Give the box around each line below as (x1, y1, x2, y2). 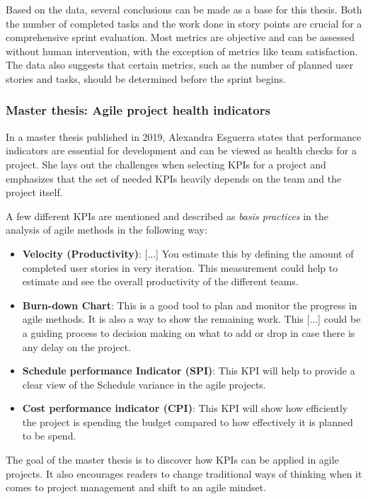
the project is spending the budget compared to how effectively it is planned (22, 414, 353, 429)
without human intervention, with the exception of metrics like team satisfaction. (6, 43, 358, 58)
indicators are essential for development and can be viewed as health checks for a (6, 143, 357, 158)
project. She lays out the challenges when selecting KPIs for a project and (6, 156, 326, 171)
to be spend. (22, 428, 76, 443)
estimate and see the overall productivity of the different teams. (22, 274, 299, 289)
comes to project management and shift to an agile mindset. (6, 480, 267, 495)
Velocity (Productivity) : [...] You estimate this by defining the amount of (22, 246, 354, 260)
